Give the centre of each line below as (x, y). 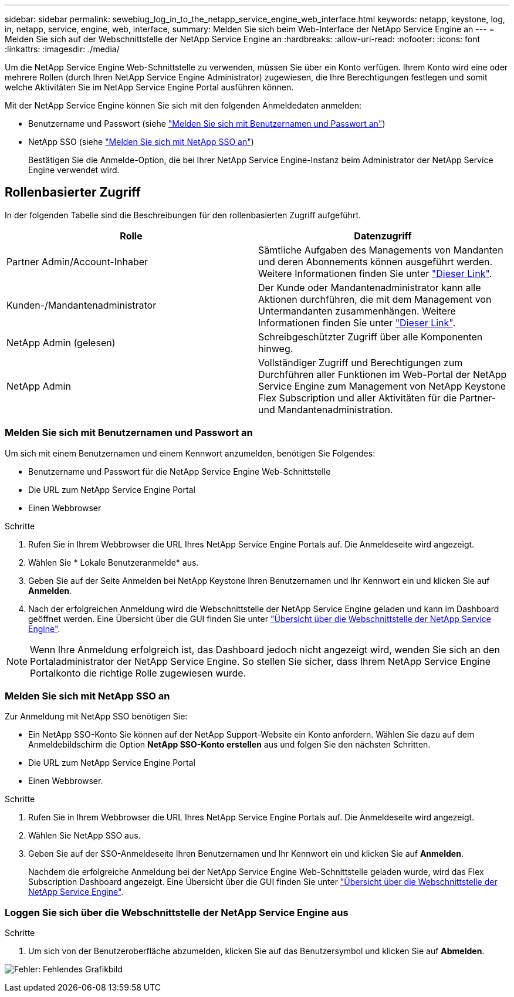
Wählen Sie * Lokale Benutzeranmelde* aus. (114, 562)
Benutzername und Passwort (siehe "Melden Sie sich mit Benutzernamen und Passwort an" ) (207, 124)
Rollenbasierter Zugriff (73, 192)
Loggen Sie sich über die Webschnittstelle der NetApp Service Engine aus (177, 912)
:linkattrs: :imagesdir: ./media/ (62, 49)
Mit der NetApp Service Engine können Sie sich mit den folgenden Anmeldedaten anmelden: (183, 105)
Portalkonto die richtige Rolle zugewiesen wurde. (138, 673)
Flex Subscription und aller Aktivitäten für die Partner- (377, 398)
